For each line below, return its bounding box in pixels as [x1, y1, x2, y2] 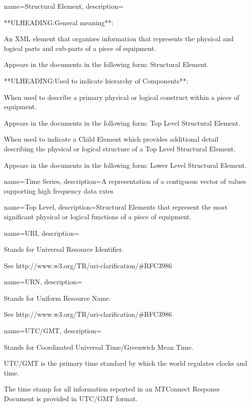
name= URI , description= [4, 228, 79, 238]
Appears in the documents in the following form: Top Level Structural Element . [4, 117, 240, 128]
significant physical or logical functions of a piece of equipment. [4, 211, 192, 221]
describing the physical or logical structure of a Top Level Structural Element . [4, 143, 236, 153]
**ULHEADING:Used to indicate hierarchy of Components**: [4, 75, 188, 85]
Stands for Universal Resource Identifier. [4, 244, 124, 254]
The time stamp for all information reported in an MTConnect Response [4, 384, 220, 394]
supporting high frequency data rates [4, 185, 114, 195]
